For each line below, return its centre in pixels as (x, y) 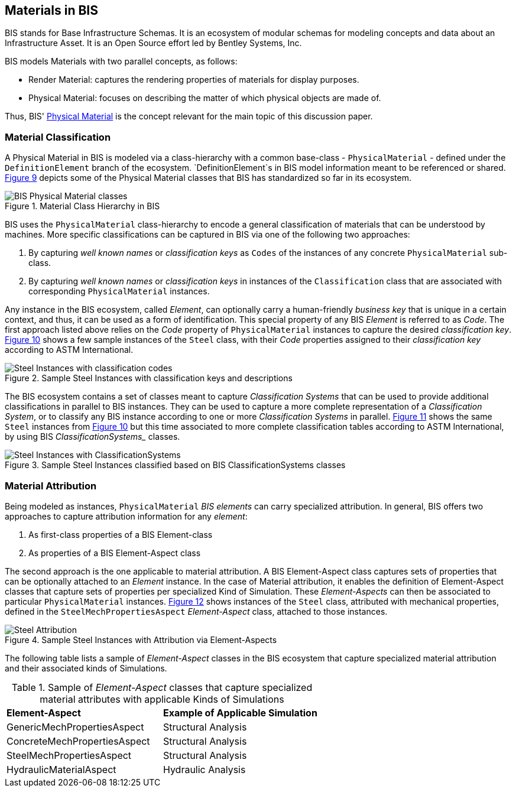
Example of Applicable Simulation (240, 713)
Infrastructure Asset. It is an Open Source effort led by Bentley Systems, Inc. (153, 43)
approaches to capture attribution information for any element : (126, 516)
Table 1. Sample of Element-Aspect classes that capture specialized (162, 687)
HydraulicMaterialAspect (61, 769)
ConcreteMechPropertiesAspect (78, 741)
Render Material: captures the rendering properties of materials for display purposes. (194, 80)
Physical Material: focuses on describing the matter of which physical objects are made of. (205, 98)
